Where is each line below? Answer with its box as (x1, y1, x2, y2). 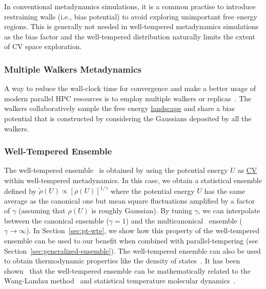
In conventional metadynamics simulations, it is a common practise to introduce (4, 1, 256, 11)
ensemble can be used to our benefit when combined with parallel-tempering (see (4, 235, 258, 246)
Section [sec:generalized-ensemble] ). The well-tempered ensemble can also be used (4, 245, 261, 256)
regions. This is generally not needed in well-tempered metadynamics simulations (4, 21, 259, 32)
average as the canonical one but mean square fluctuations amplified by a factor (4, 195, 255, 206)
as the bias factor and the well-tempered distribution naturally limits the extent (4, 31, 255, 41)
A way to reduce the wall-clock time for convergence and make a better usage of (4, 83, 256, 94)
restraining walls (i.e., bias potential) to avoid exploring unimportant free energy (4, 11, 258, 21)
